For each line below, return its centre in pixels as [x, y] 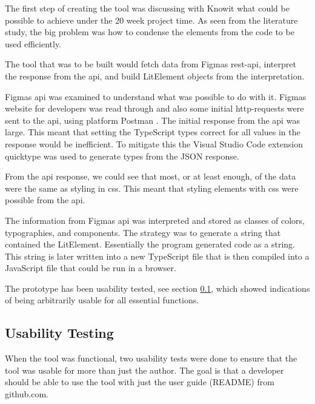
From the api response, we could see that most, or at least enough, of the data [151, 176]
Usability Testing [59, 333]
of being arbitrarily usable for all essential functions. [102, 300]
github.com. [27, 394]
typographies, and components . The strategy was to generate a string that [143, 232]
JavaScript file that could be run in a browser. [91, 268]
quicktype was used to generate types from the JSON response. [122, 156]
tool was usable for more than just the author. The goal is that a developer [144, 370]
